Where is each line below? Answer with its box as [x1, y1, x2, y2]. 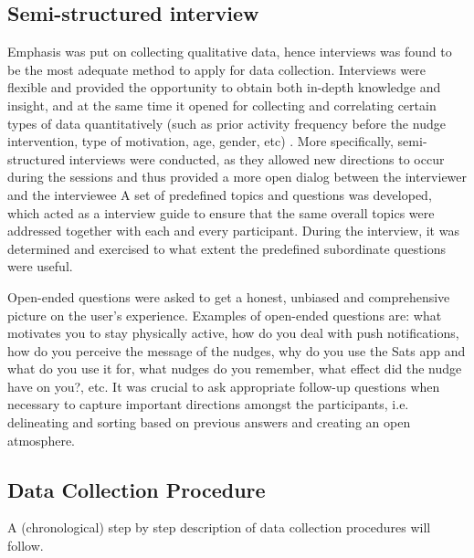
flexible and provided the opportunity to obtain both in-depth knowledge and [7, 78, 441, 97]
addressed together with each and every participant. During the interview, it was [7, 221, 459, 240]
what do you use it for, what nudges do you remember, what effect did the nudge [7, 359, 462, 378]
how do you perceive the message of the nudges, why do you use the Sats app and [7, 341, 466, 360]
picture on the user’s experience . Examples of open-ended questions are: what [7, 305, 442, 324]
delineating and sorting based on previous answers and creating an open [7, 413, 411, 432]
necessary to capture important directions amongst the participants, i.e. [7, 395, 409, 414]
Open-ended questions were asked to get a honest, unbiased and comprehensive [7, 287, 450, 306]
